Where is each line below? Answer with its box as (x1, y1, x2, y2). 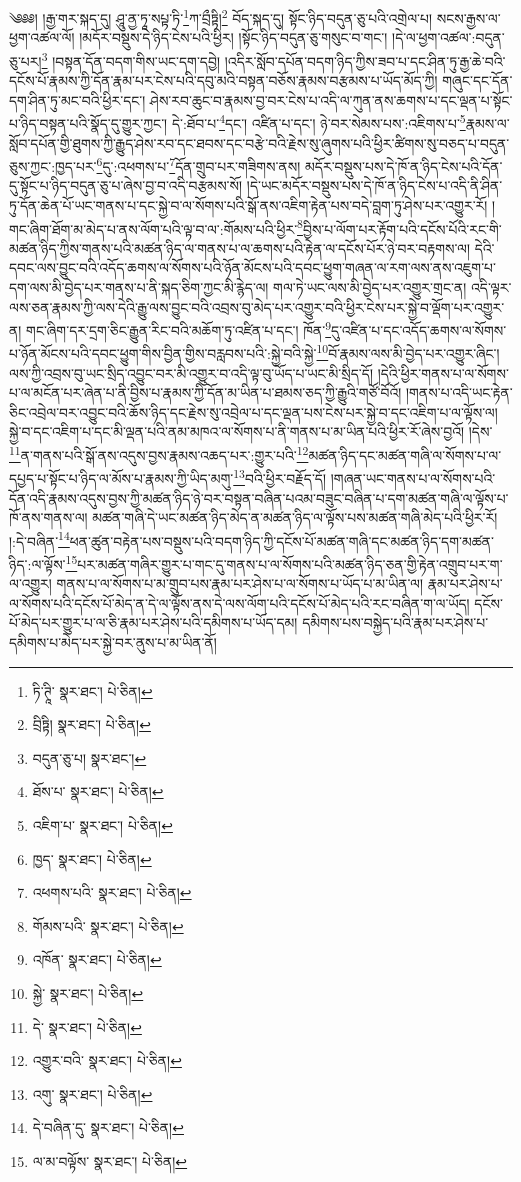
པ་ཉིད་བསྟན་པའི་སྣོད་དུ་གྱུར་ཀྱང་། (9, 112, 168, 133)
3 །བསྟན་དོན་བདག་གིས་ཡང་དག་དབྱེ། (41, 47, 221, 71)
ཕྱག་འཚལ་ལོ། (9, 27, 75, 48)
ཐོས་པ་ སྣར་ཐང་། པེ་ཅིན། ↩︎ (32, 781, 164, 802)
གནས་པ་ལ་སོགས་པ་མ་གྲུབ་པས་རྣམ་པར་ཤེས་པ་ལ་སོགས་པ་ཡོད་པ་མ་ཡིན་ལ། (56, 573, 424, 594)
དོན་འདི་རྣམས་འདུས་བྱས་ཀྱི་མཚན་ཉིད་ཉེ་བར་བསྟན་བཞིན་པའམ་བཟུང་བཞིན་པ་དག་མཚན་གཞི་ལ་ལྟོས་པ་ (9, 487, 509, 508)
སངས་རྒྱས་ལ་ (436, 7, 501, 28)
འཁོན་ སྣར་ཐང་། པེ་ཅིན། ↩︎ (32, 949, 162, 970)
